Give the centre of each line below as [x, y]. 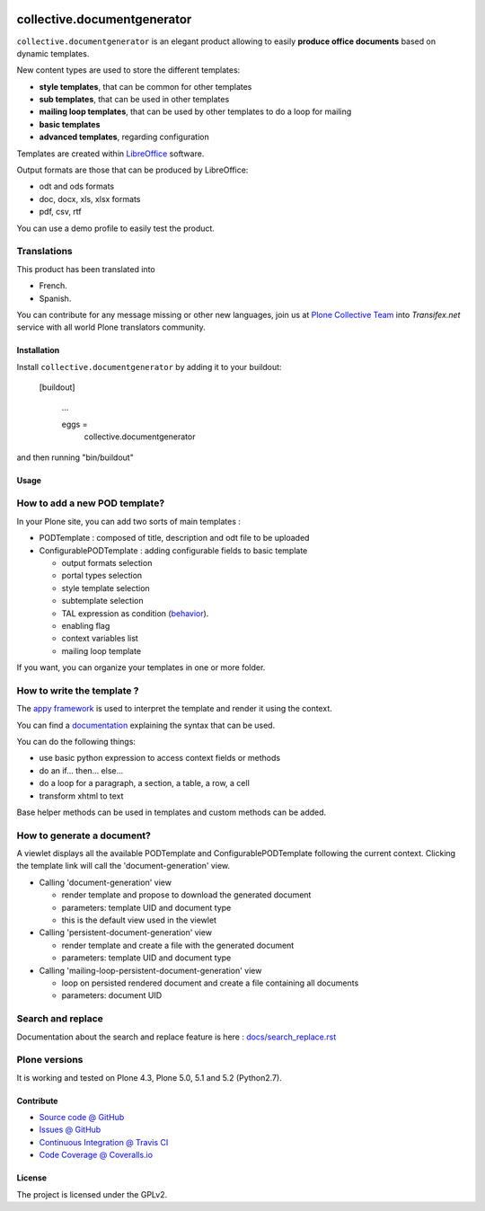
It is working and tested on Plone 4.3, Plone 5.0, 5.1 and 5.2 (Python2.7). [149, 1077]
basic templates [70, 124]
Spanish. [55, 298]
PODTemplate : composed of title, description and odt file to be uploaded [174, 538]
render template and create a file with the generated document [178, 945]
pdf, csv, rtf [61, 212]
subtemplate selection [102, 601]
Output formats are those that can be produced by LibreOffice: [132, 170]
